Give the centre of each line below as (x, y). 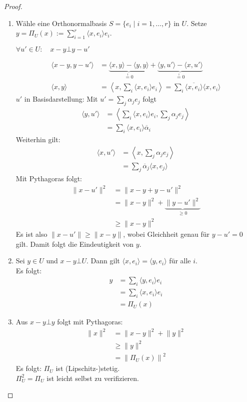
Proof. (13, 6)
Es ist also (31, 234)
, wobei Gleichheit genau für (166, 234)
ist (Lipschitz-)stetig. (88, 368)
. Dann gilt (103, 261)
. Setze (197, 23)
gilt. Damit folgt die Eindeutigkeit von (75, 244)
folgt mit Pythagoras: (90, 322)
